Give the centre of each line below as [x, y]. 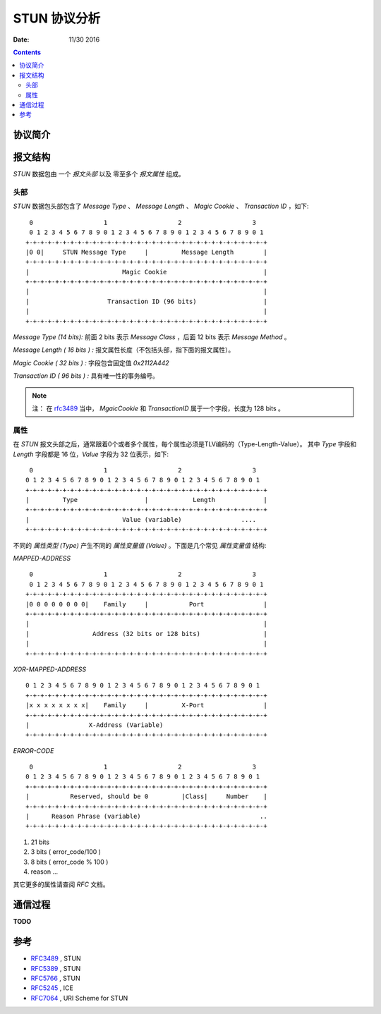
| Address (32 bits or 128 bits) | [146, 634]
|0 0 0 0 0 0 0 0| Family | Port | [146, 604]
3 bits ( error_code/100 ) [66, 852]
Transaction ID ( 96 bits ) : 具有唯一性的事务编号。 [86, 376]
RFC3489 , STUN [56, 958]
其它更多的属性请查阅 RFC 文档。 [61, 884]
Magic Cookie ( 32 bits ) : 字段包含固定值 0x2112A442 [91, 362]
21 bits [40, 842]
